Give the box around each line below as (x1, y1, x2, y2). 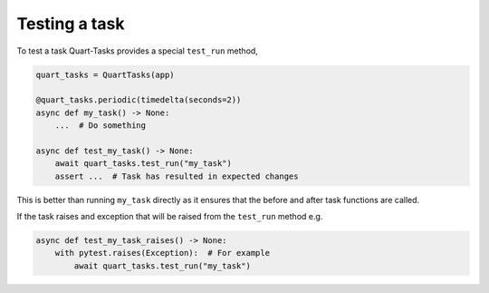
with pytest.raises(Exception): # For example (54, 248, 271, 259)
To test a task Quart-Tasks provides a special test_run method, (16, 45, 258, 56)
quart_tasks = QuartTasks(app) (35, 69, 176, 80)
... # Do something (54, 121, 147, 131)
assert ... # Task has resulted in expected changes (54, 171, 299, 181)
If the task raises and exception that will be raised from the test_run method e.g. (16, 211, 323, 222)
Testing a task (16, 14, 125, 34)
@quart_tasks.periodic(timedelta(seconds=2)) (35, 95, 242, 105)
